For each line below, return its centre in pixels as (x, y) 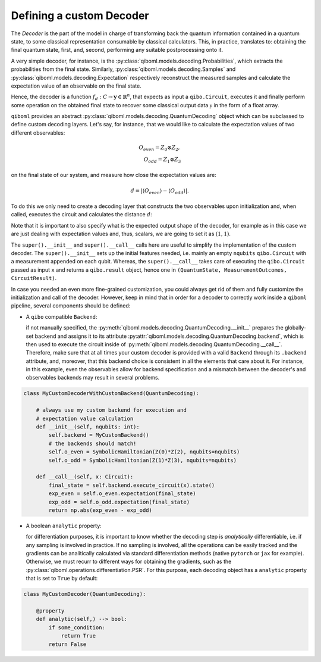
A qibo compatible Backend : (62, 316)
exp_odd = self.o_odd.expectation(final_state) (119, 502)
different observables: (38, 133)
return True (78, 636)
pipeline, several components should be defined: (71, 306)
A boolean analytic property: (64, 526)
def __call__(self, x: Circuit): (85, 477)
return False (67, 644)
